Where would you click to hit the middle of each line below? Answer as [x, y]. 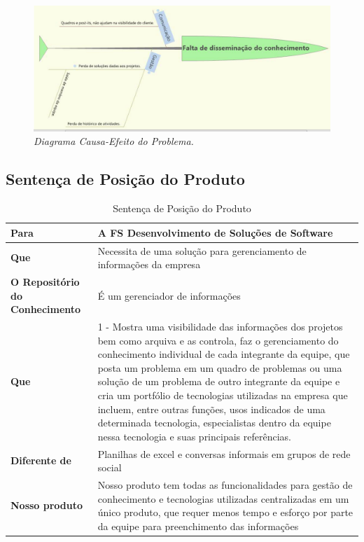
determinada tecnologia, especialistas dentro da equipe [214, 423]
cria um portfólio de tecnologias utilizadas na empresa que [223, 395]
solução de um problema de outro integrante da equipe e [219, 381]
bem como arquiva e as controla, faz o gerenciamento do [218, 340]
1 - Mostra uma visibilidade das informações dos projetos [220, 326]
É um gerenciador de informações [169, 295]
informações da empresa [149, 264]
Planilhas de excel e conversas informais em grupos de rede [224, 453]
